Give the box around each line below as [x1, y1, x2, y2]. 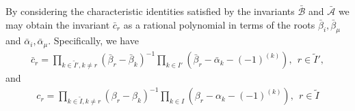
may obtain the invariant [5, 17, 110, 31]
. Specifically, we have [48, 33, 139, 48]
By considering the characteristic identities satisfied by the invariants [5, 4, 295, 18]
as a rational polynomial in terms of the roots [123, 17, 315, 31]
